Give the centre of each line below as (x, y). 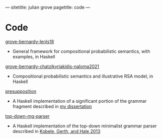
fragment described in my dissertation (52, 106)
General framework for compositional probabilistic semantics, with (81, 51)
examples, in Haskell (34, 56)
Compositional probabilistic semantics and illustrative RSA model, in (83, 76)
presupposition (21, 91)
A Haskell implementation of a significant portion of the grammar (79, 101)
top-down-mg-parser (27, 116)
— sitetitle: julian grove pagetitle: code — (48, 7)
